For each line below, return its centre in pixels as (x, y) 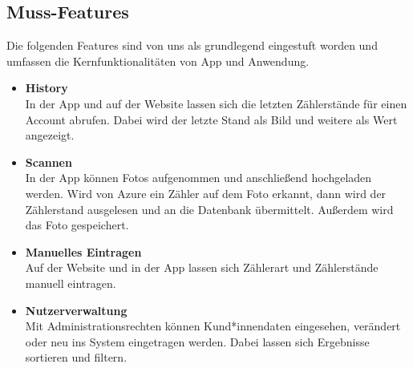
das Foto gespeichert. (77, 225)
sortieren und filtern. (76, 357)
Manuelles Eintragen (83, 251)
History (47, 88)
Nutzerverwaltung (76, 310)
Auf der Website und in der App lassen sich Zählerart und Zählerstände (202, 267)
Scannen (49, 162)
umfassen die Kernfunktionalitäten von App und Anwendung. (158, 61)
